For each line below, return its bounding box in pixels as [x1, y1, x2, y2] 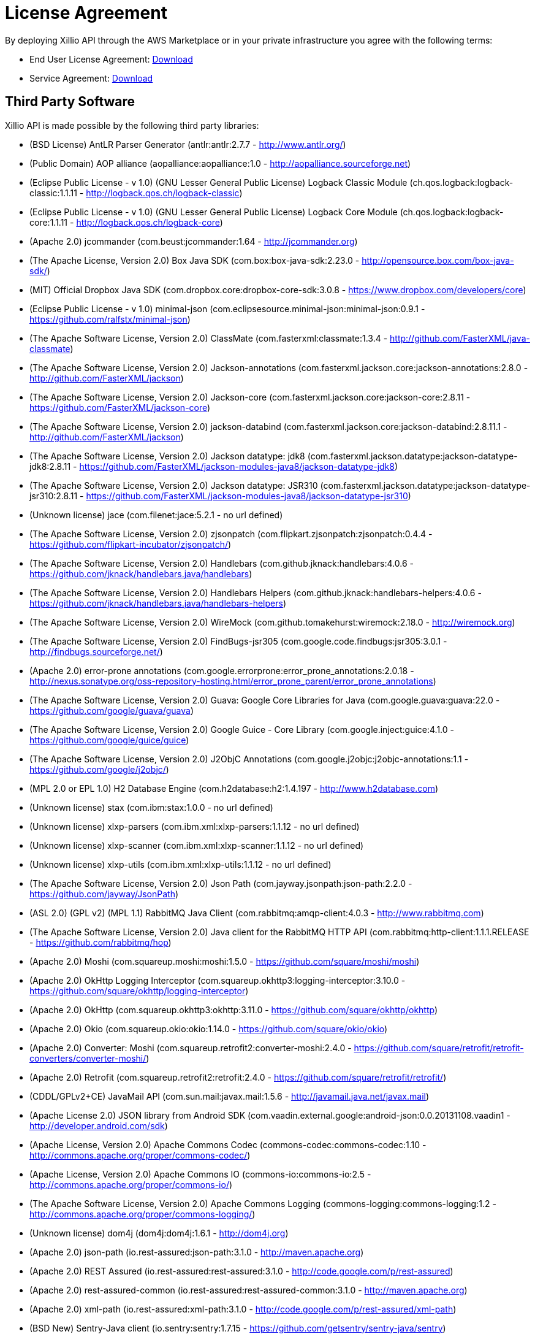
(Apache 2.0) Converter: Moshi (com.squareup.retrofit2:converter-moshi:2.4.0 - [29, 1042, 352, 1053]
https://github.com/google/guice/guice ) [29, 734, 189, 745]
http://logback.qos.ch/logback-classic [86, 187, 240, 198]
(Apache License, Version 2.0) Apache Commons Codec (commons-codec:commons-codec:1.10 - [29, 1139, 427, 1150]
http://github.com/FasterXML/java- [390, 332, 530, 343]
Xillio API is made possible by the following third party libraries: [5, 120, 259, 131]
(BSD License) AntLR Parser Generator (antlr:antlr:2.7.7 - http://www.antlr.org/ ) [29, 139, 346, 150]
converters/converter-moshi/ [29, 1052, 146, 1063]
